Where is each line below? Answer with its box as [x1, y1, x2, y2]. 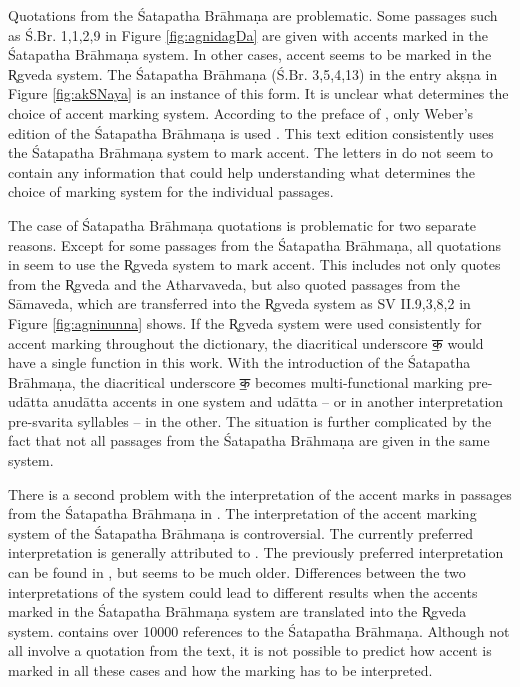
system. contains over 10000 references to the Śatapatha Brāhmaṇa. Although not [8, 620, 510, 641]
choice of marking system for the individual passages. [8, 181, 334, 202]
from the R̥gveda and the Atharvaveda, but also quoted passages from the [8, 273, 460, 294]
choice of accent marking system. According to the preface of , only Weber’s [8, 102, 474, 123]
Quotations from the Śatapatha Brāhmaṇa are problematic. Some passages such [8, 5, 498, 25]
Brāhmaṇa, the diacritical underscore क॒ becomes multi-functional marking [8, 371, 464, 392]
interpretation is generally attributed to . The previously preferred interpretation [8, 542, 504, 563]
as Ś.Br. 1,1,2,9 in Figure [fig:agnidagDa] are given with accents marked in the [8, 24, 489, 45]
